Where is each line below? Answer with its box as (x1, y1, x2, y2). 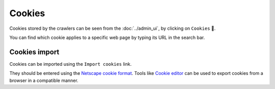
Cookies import (9, 48, 60, 56)
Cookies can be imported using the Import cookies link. (9, 61, 132, 67)
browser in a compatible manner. (9, 77, 78, 83)
